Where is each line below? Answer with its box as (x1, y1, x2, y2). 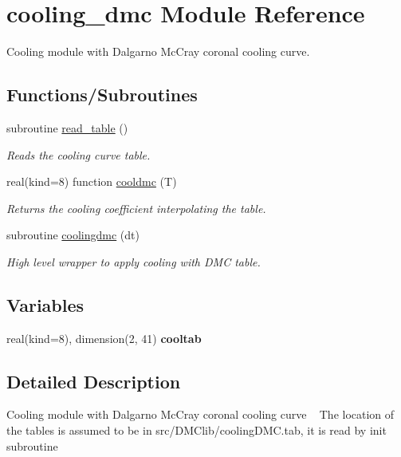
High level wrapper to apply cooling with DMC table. (6, 253, 261, 270)
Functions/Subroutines (6, 82, 198, 107)
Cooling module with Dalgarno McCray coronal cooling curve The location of (6, 406, 395, 423)
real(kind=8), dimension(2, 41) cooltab (6, 329, 202, 346)
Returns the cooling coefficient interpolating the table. (6, 199, 266, 216)
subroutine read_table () (6, 119, 128, 136)
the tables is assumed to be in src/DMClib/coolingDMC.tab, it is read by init (6, 422, 387, 439)
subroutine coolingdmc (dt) (6, 227, 140, 243)
